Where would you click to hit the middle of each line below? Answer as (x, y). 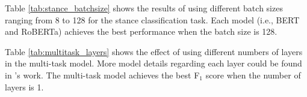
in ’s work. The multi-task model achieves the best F (102, 75)
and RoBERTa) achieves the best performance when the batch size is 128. (141, 31)
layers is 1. (24, 87)
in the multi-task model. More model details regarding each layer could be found (153, 63)
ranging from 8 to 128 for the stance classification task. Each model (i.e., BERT (152, 19)
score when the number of (253, 75)
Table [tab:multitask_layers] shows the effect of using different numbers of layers (154, 51)
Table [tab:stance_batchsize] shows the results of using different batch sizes (144, 8)
